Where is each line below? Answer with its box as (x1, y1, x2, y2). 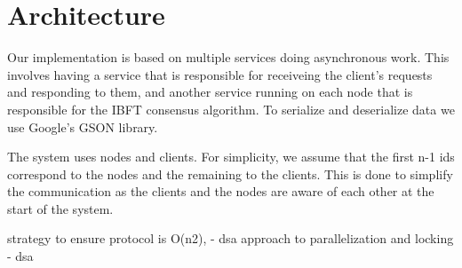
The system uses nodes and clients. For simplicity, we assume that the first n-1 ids (7, 147, 455, 166)
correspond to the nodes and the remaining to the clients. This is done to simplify (7, 164, 453, 183)
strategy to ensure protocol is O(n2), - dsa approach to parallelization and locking (7, 229, 454, 248)
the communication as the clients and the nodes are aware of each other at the (7, 182, 434, 201)
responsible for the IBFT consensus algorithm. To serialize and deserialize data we (7, 99, 455, 118)
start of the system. (7, 199, 114, 217)
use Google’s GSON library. (7, 117, 158, 136)
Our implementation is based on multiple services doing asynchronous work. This (7, 48, 450, 67)
